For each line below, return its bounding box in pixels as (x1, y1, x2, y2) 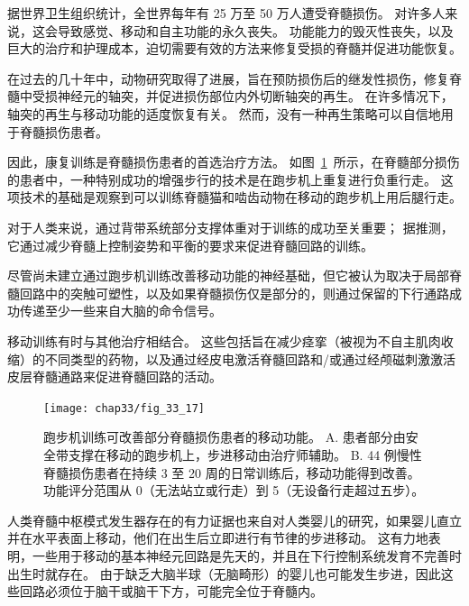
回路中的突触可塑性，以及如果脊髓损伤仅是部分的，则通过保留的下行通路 (19, 283, 449, 302)
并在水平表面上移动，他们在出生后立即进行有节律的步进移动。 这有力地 (7, 528, 428, 547)
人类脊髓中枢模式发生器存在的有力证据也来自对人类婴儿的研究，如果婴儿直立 (7, 510, 462, 529)
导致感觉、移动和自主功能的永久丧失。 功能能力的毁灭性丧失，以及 (57, 21, 454, 40)
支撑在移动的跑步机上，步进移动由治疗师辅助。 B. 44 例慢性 (68, 445, 422, 464)
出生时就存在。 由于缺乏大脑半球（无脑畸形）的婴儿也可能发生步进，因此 (7, 564, 441, 583)
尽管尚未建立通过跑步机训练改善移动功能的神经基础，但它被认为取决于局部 (7, 266, 449, 285)
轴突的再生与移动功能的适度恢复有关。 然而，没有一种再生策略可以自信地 (7, 104, 441, 123)
